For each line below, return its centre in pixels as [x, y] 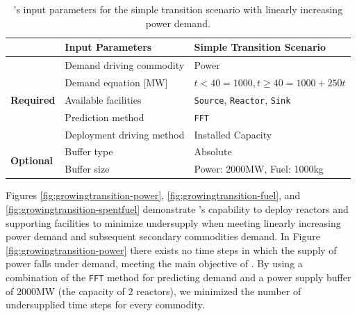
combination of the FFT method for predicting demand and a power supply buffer [178, 277]
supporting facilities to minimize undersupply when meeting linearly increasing [173, 222]
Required [33, 99]
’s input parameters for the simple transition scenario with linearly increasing [178, 9]
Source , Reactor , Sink [242, 99]
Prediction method [105, 117]
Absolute [213, 151]
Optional [32, 160]
